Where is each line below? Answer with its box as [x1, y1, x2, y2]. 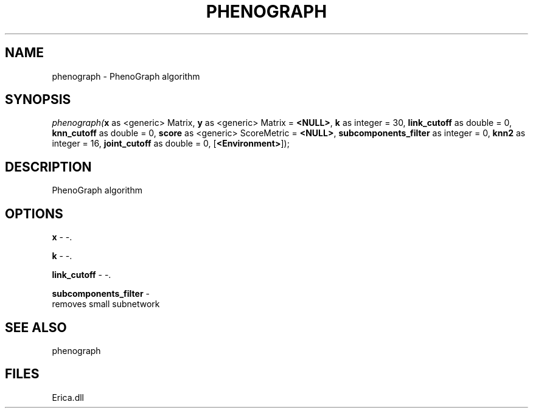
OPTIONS [5, 206, 63, 221]
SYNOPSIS [5, 92, 71, 108]
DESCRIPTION [5, 159, 92, 175]
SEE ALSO [5, 319, 67, 335]
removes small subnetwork [52, 299, 160, 310]
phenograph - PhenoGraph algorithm [52, 71, 200, 82]
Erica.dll [52, 392, 84, 403]
